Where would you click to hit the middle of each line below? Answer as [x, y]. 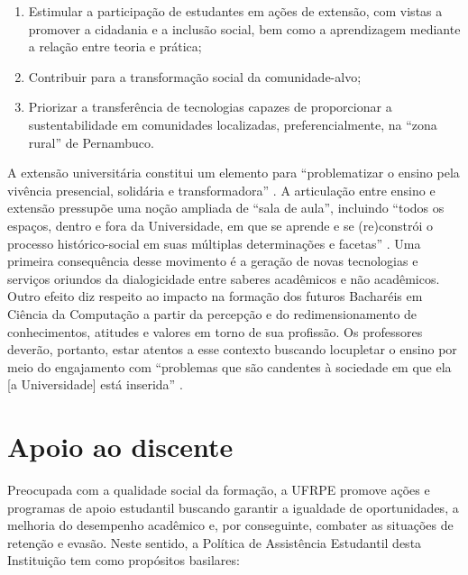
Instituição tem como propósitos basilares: [124, 560]
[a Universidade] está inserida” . [95, 384]
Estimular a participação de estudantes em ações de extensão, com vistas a [235, 11]
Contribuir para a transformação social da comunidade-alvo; [195, 76]
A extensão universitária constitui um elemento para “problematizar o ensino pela [234, 173]
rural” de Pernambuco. [91, 142]
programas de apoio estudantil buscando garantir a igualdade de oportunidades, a [233, 507]
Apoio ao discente [120, 447]
